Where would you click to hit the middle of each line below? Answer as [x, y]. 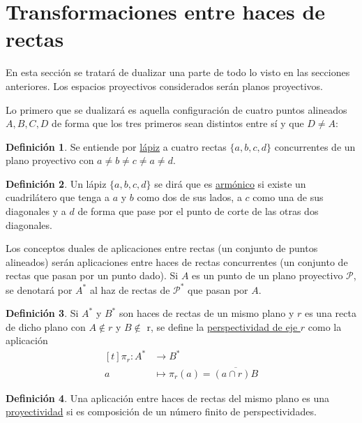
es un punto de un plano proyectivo [267, 275]
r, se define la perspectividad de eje [222, 326]
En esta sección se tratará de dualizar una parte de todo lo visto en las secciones [178, 72]
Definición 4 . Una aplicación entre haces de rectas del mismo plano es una [168, 398]
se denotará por [39, 289]
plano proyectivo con [50, 160]
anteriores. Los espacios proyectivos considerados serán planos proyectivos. [164, 86]
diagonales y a [36, 211]
